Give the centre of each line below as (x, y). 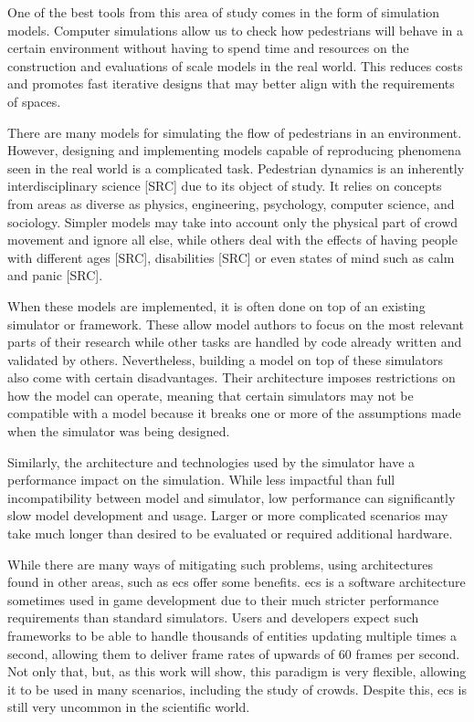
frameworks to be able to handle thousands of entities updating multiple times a (232, 635)
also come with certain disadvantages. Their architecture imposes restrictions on (232, 377)
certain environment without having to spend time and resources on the (208, 48)
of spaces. (34, 101)
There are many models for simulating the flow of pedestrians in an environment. (235, 132)
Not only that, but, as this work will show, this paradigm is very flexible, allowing (237, 671)
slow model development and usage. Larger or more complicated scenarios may (228, 515)
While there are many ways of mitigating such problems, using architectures (221, 564)
